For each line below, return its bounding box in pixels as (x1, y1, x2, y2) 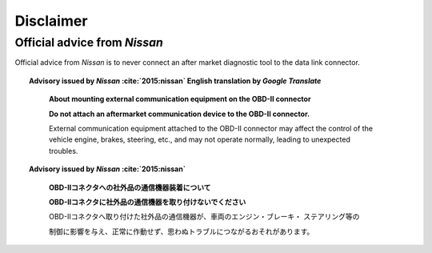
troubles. (49, 146, 78, 155)
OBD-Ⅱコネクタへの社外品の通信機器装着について (49, 183, 211, 192)
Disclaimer (14, 12, 88, 30)
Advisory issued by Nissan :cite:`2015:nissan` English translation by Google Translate (29, 76, 322, 86)
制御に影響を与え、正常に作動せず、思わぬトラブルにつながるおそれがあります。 (49, 227, 314, 236)
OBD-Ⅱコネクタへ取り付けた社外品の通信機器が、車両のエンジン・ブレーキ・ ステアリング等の (49, 212, 360, 222)
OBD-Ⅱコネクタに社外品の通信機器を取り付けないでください (49, 197, 246, 207)
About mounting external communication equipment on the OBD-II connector (49, 94, 311, 104)
